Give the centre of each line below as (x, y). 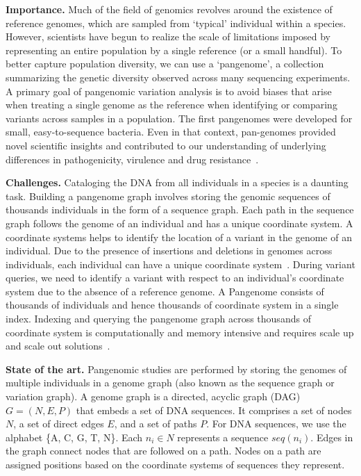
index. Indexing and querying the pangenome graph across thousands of (158, 319)
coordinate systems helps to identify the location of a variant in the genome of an (179, 237)
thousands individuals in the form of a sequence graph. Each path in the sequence (180, 210)
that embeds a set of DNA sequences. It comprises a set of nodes (214, 410)
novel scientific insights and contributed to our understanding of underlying (166, 145)
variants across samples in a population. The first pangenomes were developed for (179, 118)
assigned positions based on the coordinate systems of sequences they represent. (175, 464)
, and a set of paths (156, 424)
